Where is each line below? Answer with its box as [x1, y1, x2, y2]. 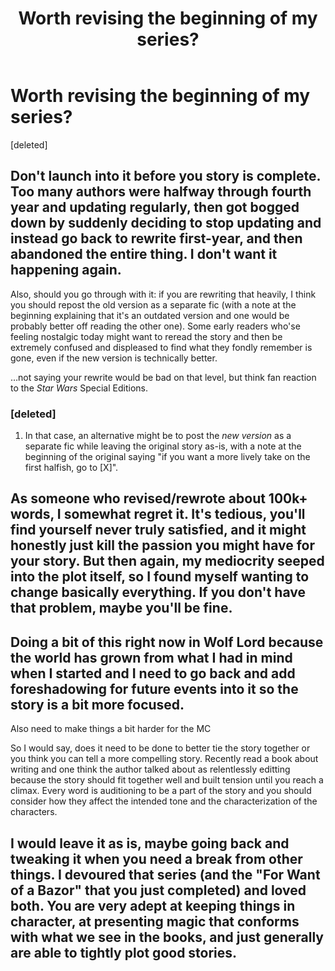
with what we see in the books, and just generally [10, 928, 324, 946]
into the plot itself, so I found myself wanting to [10, 568, 310, 586]
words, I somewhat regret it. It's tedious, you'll [10, 506, 306, 523]
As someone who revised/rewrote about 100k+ [10, 490, 308, 507]
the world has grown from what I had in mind [10, 649, 293, 666]
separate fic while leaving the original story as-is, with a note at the [24, 440, 302, 452]
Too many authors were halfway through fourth [10, 183, 312, 201]
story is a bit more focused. [10, 696, 185, 713]
